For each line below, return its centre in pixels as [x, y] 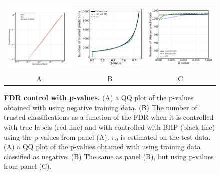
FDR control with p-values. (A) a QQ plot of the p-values [99, 98]
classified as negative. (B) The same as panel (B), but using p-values [109, 156]
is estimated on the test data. [166, 137]
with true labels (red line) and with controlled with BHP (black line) [110, 127]
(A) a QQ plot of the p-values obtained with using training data [102, 147]
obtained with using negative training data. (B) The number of [101, 107]
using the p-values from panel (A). [57, 137]
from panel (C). [28, 166]
